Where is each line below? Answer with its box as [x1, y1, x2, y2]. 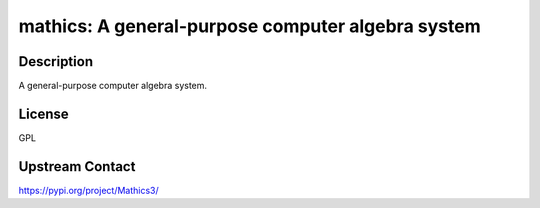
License [18, 105, 69, 122]
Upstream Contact [18, 158, 136, 175]
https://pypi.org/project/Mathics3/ [18, 184, 159, 196]
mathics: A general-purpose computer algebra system [18, 15, 481, 37]
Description [18, 53, 94, 70]
